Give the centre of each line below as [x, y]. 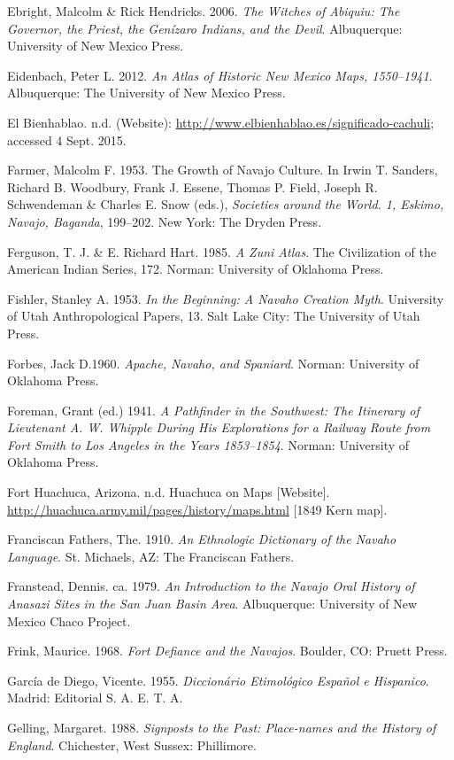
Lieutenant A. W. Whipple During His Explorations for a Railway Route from [219, 427]
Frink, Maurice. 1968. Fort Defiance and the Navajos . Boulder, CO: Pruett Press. [227, 651]
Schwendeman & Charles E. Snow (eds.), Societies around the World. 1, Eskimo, [226, 204]
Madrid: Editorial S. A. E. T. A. [95, 698]
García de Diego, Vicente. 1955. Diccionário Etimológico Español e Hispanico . [218, 680]
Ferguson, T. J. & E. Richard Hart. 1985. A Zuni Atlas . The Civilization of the [222, 251]
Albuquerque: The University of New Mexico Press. [146, 93]
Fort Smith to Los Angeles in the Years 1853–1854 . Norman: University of [208, 444]
